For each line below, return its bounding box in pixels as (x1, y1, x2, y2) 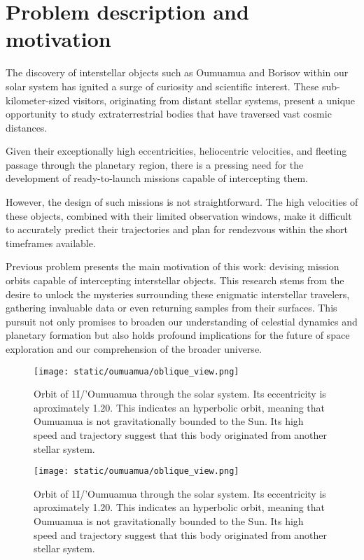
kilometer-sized (6, 92, 70, 107)
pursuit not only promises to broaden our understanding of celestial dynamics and (6, 314, 358, 328)
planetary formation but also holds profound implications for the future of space (6, 328, 350, 342)
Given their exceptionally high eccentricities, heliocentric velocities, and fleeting (6, 143, 347, 158)
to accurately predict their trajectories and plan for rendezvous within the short (6, 222, 349, 237)
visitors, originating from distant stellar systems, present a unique (73, 92, 356, 107)
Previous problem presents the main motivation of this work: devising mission (6, 259, 339, 274)
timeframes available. (6, 235, 96, 250)
